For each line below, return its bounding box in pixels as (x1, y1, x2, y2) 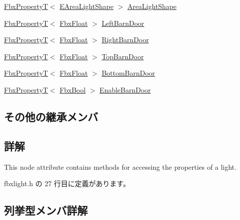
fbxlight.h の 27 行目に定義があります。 (4, 178, 130, 189)
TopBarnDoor (102, 51, 144, 61)
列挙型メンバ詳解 (4, 203, 88, 218)
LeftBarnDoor (102, 17, 144, 28)
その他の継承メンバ (4, 109, 98, 124)
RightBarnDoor (102, 34, 149, 45)
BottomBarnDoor (102, 68, 155, 78)
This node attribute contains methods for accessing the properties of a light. (4, 161, 237, 172)
